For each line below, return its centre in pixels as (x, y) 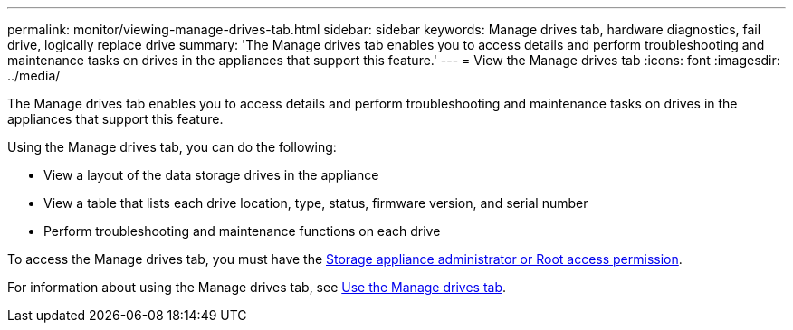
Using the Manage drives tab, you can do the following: (172, 147)
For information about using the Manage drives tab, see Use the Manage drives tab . (257, 287)
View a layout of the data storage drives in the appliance (211, 175)
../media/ (34, 75)
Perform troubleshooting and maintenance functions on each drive (242, 231)
